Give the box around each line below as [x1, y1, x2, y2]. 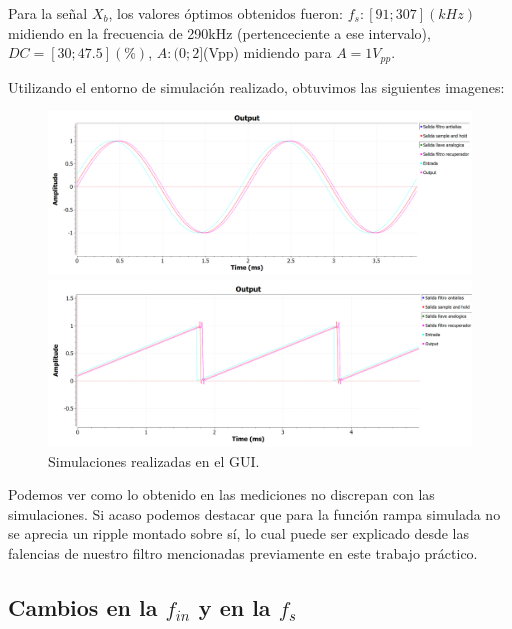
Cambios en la [8, 592, 158, 623]
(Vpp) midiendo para [203, 42, 332, 63]
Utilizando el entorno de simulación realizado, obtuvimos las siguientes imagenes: [8, 76, 505, 97]
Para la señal [8, 3, 88, 23]
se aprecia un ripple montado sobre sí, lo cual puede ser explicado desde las [8, 523, 470, 544]
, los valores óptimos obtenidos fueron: [108, 3, 343, 23]
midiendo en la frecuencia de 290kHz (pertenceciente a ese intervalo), [8, 22, 431, 43]
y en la [198, 592, 271, 623]
